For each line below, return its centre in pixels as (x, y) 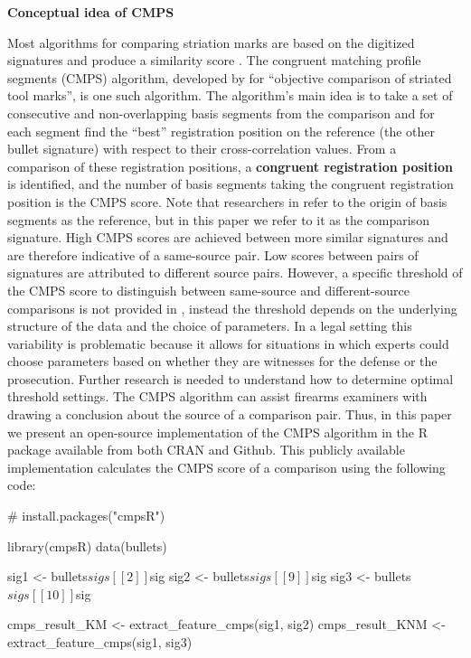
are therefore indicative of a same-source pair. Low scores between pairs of (213, 254)
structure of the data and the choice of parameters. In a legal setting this (210, 326)
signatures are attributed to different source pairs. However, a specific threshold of (235, 273)
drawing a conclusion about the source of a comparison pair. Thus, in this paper (230, 414)
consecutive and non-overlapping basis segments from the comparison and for (221, 113)
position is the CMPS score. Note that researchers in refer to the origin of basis (227, 201)
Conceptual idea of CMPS (91, 12)
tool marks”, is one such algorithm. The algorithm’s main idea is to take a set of (230, 95)
